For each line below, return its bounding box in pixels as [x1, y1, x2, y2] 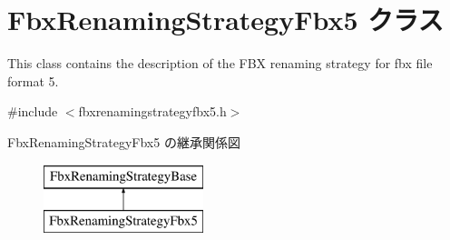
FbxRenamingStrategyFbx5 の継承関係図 [7, 132, 240, 151]
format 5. [7, 71, 59, 90]
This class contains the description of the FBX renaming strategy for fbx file [7, 54, 433, 73]
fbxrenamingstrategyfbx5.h [78, 102, 227, 121]
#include [7, 102, 58, 121]
